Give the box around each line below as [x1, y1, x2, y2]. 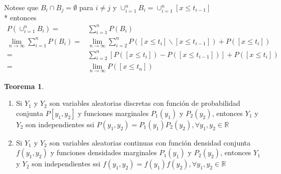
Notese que [4, 2, 38, 12]
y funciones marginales [78, 107, 149, 118]
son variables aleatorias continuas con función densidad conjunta [49, 137, 251, 148]
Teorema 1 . [4, 80, 44, 91]
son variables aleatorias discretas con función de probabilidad [49, 98, 240, 108]
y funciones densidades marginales [50, 147, 157, 158]
